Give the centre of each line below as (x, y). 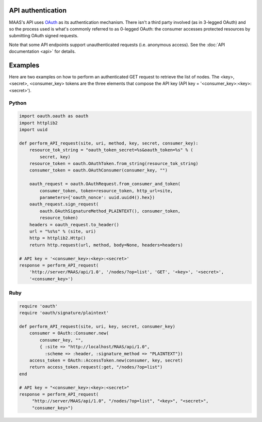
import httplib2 (39, 123)
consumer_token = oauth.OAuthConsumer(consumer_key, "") (98, 170)
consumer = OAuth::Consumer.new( (69, 333)
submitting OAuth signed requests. (44, 36)
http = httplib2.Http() (57, 238)
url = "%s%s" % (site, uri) (63, 231)
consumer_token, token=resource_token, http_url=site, (106, 191)
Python (18, 103)
